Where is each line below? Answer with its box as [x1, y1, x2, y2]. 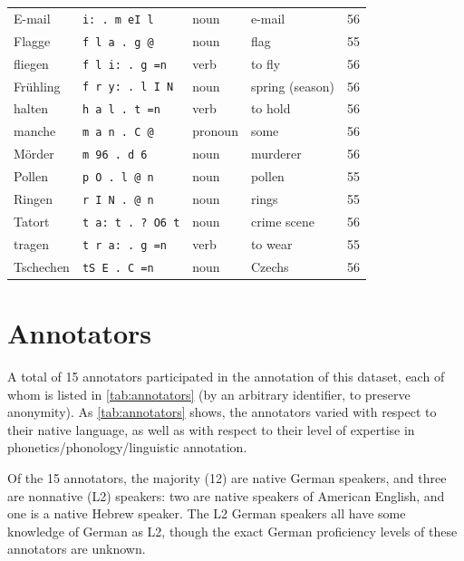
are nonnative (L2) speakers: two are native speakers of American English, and [7, 486, 445, 505]
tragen [14, 234, 49, 253]
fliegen [14, 53, 49, 73]
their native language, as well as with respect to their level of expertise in [7, 420, 415, 439]
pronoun [192, 121, 238, 140]
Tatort [14, 211, 50, 230]
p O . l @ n [82, 171, 154, 185]
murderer [250, 144, 302, 163]
